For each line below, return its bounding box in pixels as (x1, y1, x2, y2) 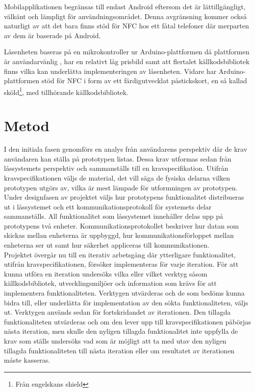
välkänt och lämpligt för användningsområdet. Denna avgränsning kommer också (4, 11, 247, 21)
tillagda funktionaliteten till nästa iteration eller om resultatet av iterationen (4, 345, 235, 355)
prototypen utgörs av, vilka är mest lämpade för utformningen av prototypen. (4, 182, 238, 192)
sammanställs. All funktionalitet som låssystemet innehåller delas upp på (4, 211, 224, 221)
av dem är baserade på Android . (4, 30, 101, 40)
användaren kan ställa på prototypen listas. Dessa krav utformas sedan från (4, 153, 231, 163)
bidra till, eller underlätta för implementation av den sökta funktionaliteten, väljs (4, 297, 248, 307)
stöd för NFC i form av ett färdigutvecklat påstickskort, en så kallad (41, 75, 247, 86)
